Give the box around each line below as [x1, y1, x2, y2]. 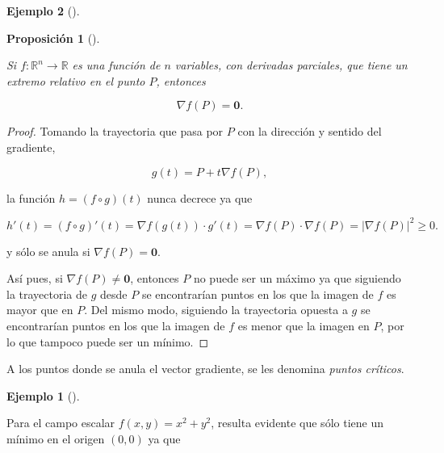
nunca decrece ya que [147, 189, 253, 206]
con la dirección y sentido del [237, 123, 382, 140]
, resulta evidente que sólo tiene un [211, 414, 383, 431]
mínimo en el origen [6, 430, 105, 447]
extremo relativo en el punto [6, 72, 145, 89]
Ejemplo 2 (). [6, 2, 80, 19]
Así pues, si [6, 270, 63, 287]
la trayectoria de [6, 285, 88, 302]
